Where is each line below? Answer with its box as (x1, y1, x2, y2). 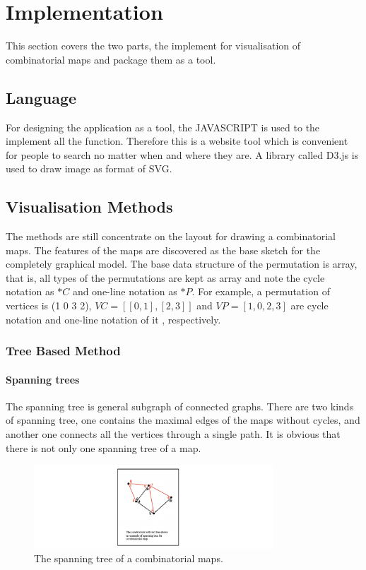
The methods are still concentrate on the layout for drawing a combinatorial (6, 229, 336, 244)
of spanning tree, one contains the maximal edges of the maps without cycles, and (6, 412, 360, 427)
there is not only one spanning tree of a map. (6, 440, 201, 455)
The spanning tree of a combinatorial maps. (34, 551, 223, 566)
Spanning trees (6, 372, 80, 386)
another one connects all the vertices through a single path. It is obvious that (6, 427, 341, 441)
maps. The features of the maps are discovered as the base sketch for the (6, 242, 321, 257)
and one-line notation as (72, 284, 177, 299)
